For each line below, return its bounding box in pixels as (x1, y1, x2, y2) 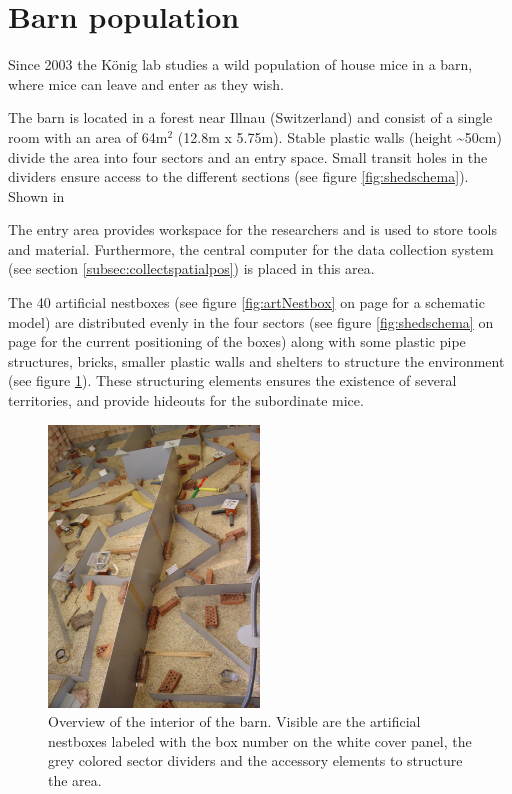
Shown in (8, 185, 65, 206)
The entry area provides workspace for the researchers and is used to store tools (8, 219, 497, 240)
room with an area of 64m (8, 126, 168, 147)
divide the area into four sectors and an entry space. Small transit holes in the (8, 146, 488, 167)
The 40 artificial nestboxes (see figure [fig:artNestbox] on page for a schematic (8, 292, 485, 313)
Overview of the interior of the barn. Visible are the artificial (48, 711, 421, 732)
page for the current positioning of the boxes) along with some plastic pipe (8, 331, 466, 352)
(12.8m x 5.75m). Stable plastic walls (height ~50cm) (177, 126, 502, 147)
